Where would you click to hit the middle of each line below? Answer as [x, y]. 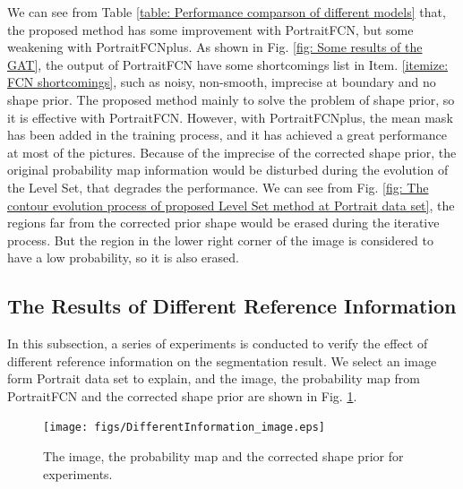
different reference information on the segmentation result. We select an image [222, 360]
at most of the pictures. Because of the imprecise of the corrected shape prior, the [232, 152]
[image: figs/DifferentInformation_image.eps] [184, 428]
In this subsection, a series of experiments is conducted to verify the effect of [218, 343]
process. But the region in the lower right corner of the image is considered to [220, 240]
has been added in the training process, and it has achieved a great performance [227, 135]
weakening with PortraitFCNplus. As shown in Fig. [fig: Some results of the [215, 47]
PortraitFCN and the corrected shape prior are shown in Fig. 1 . [182, 395]
